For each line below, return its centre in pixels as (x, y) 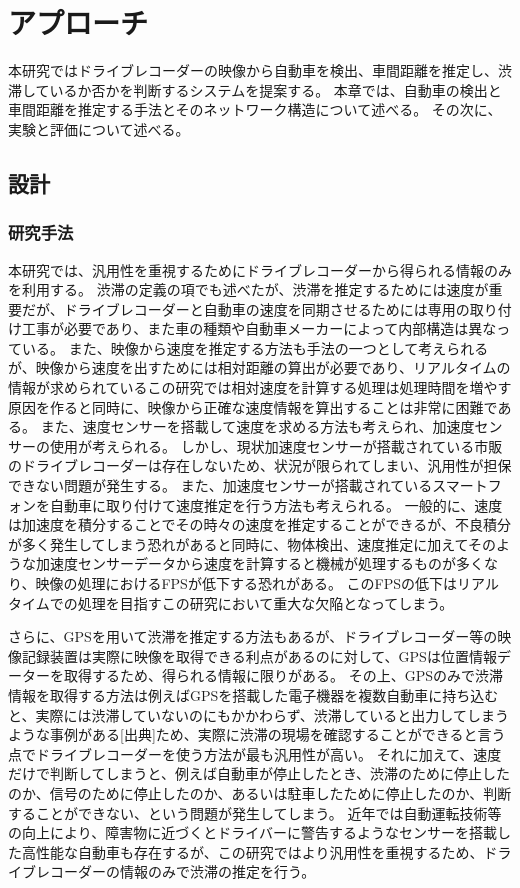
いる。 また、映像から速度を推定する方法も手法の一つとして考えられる (255, 347)
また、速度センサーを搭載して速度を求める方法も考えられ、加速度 (257, 426)
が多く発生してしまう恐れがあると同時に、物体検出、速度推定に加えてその (252, 543)
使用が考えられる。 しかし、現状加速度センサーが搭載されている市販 (276, 445)
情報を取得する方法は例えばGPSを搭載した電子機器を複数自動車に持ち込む (253, 694)
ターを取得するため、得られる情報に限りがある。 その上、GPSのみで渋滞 (262, 675)
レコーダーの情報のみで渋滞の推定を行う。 (175, 871)
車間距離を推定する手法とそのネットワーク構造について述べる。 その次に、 (255, 109)
